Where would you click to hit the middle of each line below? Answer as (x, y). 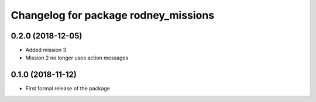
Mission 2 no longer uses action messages (77, 58)
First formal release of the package (68, 89)
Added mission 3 (46, 50)
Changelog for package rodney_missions (113, 15)
